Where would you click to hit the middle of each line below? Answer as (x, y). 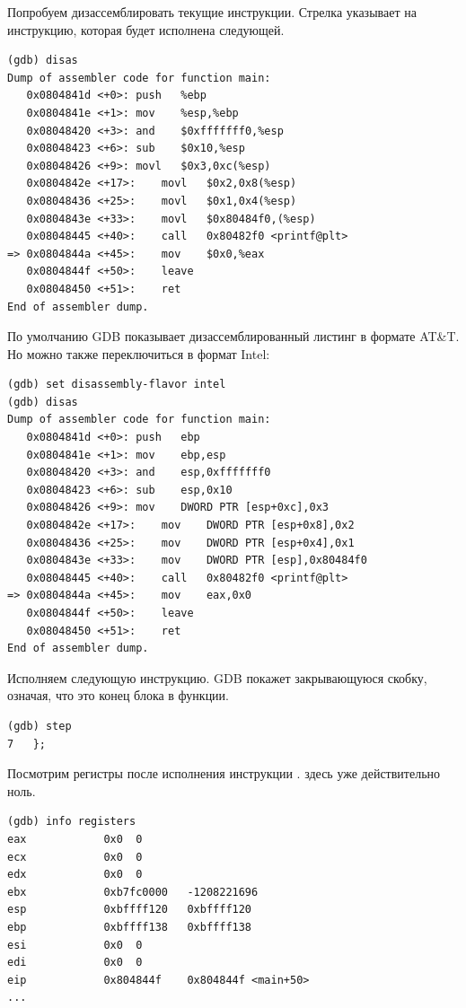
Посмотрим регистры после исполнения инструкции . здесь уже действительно (224, 773)
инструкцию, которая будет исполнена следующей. (146, 29)
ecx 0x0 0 (75, 857)
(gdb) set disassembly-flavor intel (117, 385)
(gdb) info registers (72, 822)
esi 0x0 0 (75, 945)
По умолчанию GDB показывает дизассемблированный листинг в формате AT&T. (233, 336)
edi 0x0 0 (75, 963)
